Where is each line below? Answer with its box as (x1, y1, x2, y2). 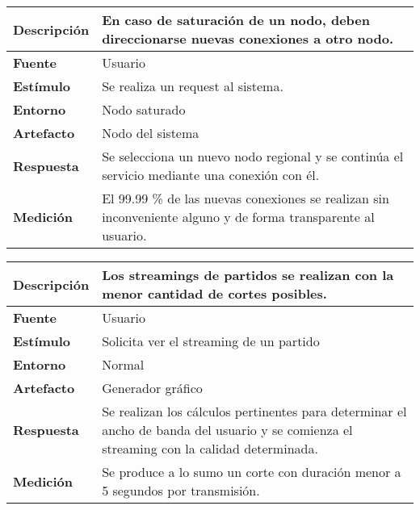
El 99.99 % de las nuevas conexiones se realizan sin (102, 189, 389, 207)
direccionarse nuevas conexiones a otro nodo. (102, 29, 393, 48)
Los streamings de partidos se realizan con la (102, 265, 394, 284)
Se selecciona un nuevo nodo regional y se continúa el (102, 147, 404, 165)
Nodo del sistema (102, 123, 199, 142)
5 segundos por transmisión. (102, 481, 260, 500)
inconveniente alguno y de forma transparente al (102, 207, 375, 226)
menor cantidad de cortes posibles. (102, 284, 327, 303)
